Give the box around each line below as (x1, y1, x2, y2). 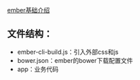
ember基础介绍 (7, 6, 50, 14)
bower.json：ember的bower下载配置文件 (17, 56, 133, 64)
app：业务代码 (17, 65, 59, 73)
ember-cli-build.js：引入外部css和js (17, 48, 119, 56)
